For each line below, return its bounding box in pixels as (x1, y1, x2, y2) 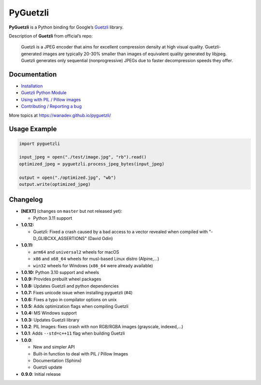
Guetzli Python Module (21, 90, 67, 96)
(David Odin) (87, 235, 113, 241)
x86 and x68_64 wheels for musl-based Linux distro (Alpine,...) (33, 256, 159, 262)
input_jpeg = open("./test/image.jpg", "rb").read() (19, 154, 147, 160)
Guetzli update (33, 364, 62, 370)
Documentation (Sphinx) (33, 358, 82, 364)
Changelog (9, 195, 43, 204)
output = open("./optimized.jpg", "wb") (19, 175, 116, 180)
